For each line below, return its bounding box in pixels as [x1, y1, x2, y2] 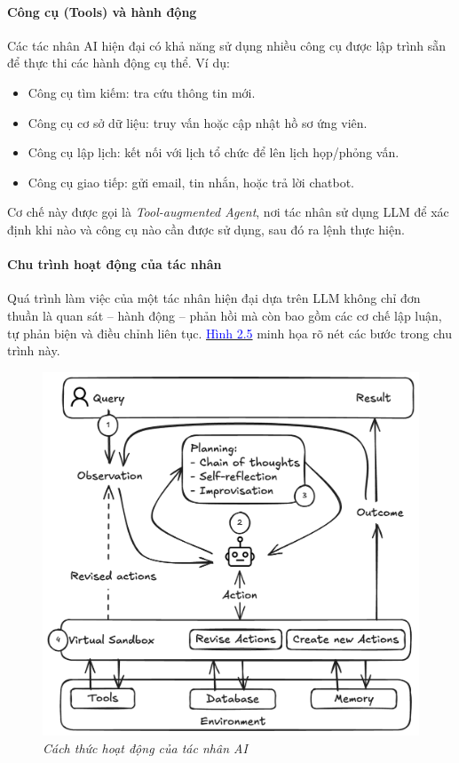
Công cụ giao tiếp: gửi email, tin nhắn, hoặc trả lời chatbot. [28, 172, 354, 191]
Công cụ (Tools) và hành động [7, 2, 197, 20]
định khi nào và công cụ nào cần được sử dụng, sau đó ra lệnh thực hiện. [7, 219, 405, 238]
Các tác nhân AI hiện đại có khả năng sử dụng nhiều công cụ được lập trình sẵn [7, 36, 447, 54]
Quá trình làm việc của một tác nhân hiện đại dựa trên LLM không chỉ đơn [7, 289, 421, 307]
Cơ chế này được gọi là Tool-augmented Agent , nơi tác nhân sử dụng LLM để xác [7, 203, 449, 221]
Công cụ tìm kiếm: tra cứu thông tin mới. [28, 83, 256, 101]
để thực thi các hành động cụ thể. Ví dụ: [7, 53, 230, 72]
